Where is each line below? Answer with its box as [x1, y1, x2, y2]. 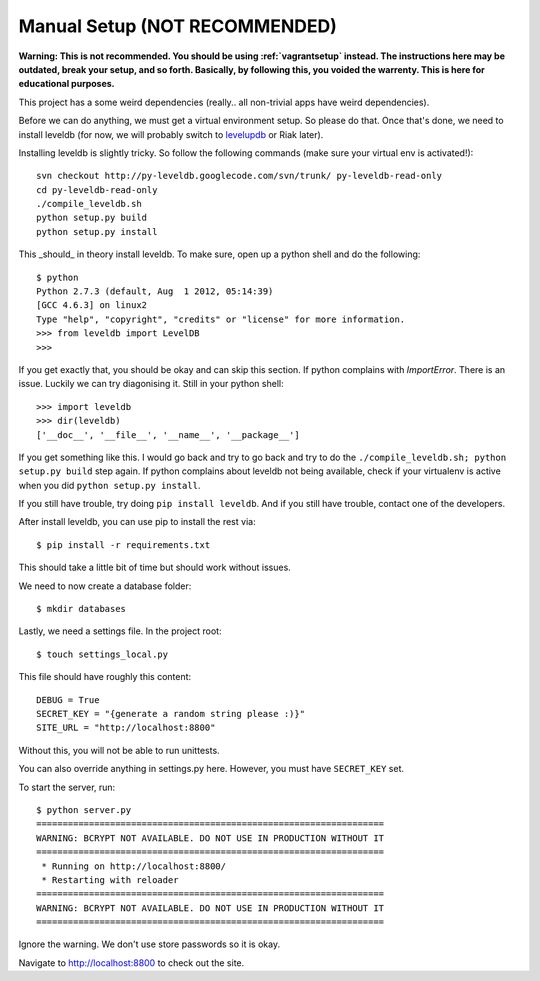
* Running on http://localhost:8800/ [41, 860, 227, 872]
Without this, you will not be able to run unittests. [18, 744, 220, 756]
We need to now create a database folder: [18, 580, 192, 592]
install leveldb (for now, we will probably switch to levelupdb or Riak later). [18, 128, 324, 140]
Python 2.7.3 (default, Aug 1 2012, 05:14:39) [36, 286, 274, 297]
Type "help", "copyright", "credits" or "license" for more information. [36, 313, 406, 325]
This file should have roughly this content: [18, 671, 192, 683]
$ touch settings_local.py [36, 648, 169, 660]
